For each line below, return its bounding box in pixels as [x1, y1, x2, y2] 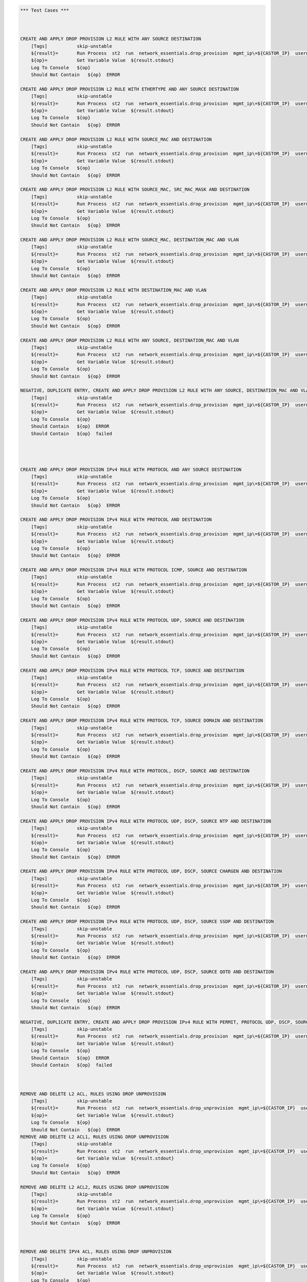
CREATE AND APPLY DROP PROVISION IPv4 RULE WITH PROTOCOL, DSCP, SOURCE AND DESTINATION [20, 768, 250, 774]
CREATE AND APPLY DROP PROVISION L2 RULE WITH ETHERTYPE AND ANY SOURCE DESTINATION [20, 86, 239, 92]
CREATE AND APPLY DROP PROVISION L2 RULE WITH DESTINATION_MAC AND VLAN [20, 287, 207, 293]
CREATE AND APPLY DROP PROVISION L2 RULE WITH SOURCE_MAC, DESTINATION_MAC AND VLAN [20, 237, 239, 243]
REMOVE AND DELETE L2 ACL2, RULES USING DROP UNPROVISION [20, 1184, 169, 1190]
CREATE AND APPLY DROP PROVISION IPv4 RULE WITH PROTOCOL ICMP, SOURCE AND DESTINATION [20, 567, 247, 573]
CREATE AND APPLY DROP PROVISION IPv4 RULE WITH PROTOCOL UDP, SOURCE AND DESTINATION [20, 617, 245, 623]
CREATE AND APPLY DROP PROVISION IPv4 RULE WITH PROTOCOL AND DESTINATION [20, 517, 212, 523]
